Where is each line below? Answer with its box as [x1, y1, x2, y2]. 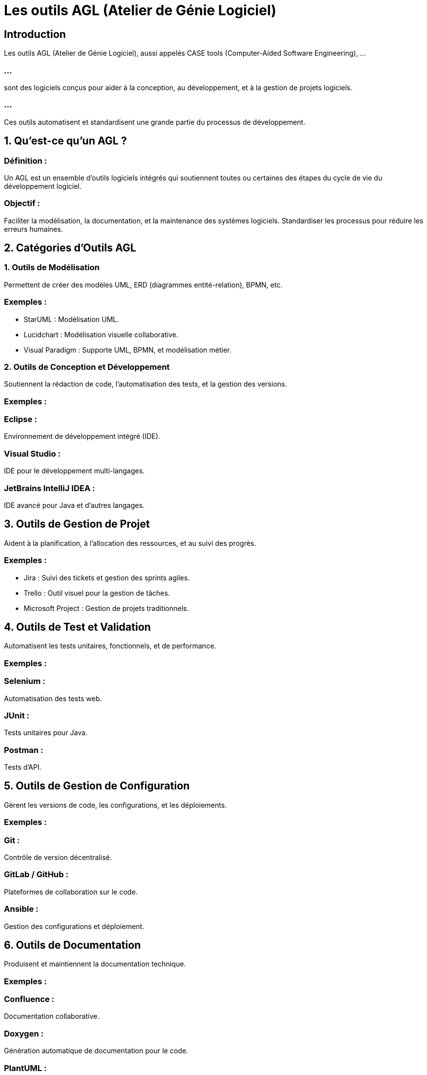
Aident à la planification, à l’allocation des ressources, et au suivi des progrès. [4, 538, 256, 547]
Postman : [4, 745, 43, 755]
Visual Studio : [4, 448, 61, 459]
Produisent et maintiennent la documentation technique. [4, 960, 186, 968]
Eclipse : [4, 414, 37, 425]
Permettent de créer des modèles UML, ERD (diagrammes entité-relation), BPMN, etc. [4, 280, 283, 289]
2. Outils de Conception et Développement [4, 361, 170, 372]
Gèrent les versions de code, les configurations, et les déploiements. [4, 800, 227, 809]
